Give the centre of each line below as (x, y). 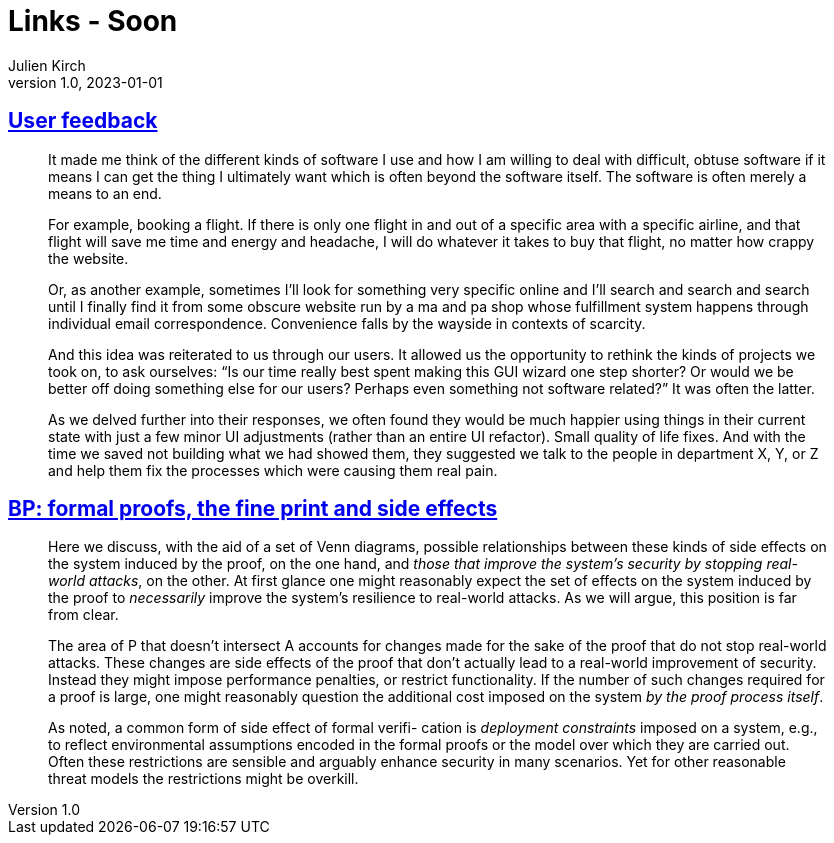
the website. (88, 258)
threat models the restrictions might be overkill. (203, 779)
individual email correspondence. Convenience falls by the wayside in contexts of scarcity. (347, 323)
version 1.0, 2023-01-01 (85, 82)
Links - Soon (93, 21)
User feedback (83, 121)
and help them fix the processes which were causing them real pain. (273, 470)
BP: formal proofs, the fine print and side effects (253, 509)
